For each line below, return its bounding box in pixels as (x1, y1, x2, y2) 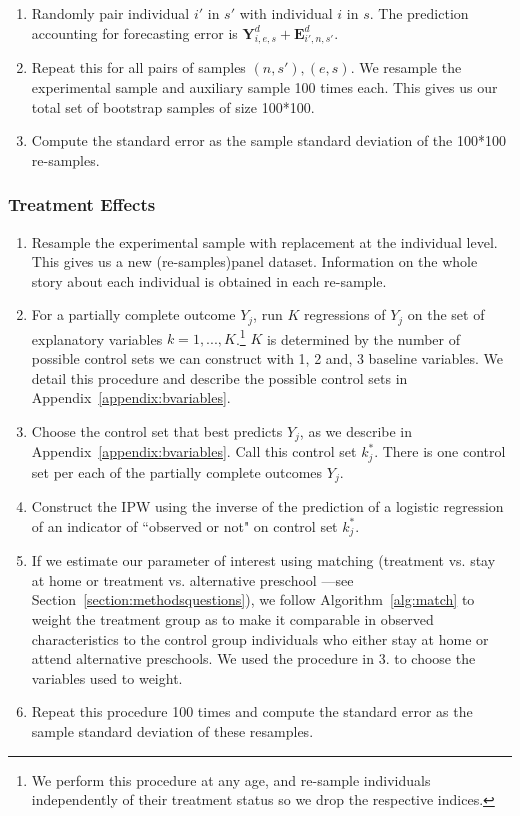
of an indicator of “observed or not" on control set (31, 515, 338, 536)
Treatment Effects (8, 192, 156, 217)
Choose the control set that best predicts (31, 420, 283, 441)
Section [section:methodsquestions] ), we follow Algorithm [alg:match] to (31, 589, 475, 610)
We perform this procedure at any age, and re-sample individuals (31, 769, 431, 790)
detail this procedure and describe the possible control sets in (31, 367, 408, 388)
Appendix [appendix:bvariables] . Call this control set (31, 441, 357, 462)
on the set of (407, 304, 485, 325)
